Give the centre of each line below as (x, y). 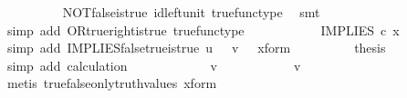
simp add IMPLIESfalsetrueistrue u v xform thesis (196, 48)
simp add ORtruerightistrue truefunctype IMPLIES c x (203, 29)
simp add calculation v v (154, 65)
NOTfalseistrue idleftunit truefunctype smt (191, 12)
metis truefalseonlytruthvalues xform (112, 83)
